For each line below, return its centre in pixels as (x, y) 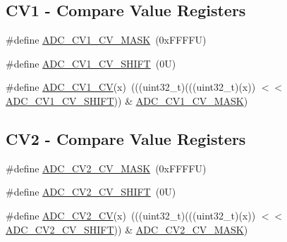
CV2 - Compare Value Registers (126, 138)
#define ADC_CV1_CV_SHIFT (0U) (91, 63)
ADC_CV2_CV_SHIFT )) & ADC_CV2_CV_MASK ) (127, 229)
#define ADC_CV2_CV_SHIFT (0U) (91, 192)
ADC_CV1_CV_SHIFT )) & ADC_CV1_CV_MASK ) (127, 100)
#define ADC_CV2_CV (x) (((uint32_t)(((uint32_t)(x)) (131, 215)
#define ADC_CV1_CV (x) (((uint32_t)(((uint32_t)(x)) (131, 87)
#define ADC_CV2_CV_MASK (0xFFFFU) (106, 168)
